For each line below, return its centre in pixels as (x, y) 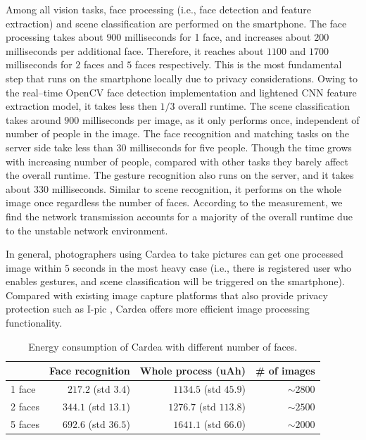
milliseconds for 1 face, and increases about (218, 37)
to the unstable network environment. (87, 230)
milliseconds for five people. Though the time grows (241, 147)
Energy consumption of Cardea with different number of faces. (163, 346)
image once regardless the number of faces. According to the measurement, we (174, 202)
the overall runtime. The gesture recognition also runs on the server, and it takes (180, 175)
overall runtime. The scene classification (264, 106)
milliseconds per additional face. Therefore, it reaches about (135, 50)
